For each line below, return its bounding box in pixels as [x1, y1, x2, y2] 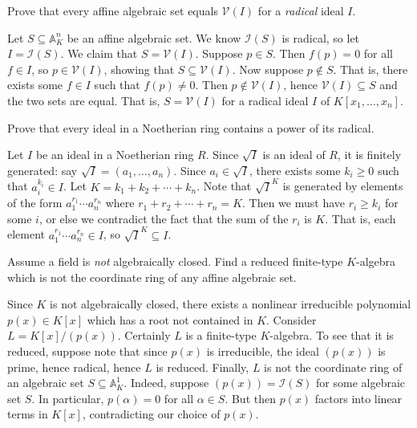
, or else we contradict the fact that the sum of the [38, 210, 289, 226]
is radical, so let [281, 29, 360, 46]
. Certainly [117, 327, 171, 344]
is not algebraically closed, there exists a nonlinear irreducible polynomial [50, 296, 411, 312]
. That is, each [325, 210, 396, 226]
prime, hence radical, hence [7, 358, 141, 375]
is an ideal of [262, 146, 326, 163]
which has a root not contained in [87, 311, 253, 328]
